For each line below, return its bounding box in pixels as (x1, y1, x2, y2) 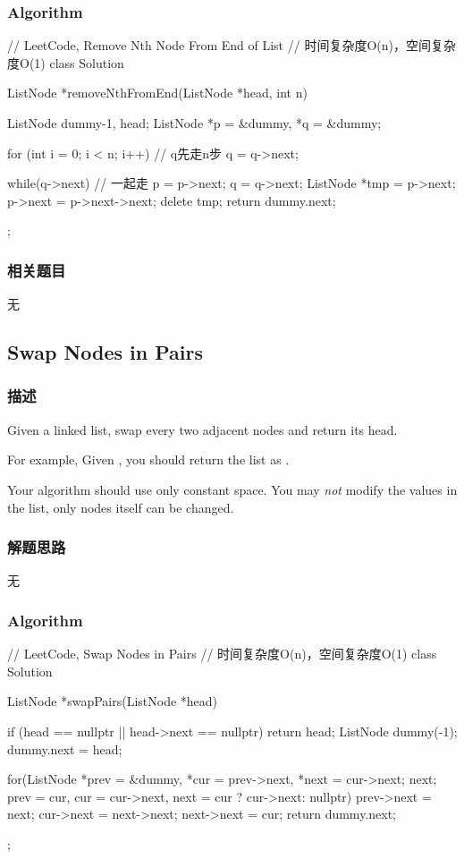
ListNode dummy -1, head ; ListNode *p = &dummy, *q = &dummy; (7, 114, 382, 132)
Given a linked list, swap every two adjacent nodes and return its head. (7, 420, 398, 438)
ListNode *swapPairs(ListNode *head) (7, 692, 218, 710)
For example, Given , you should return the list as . (7, 450, 290, 469)
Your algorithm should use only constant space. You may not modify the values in (7, 480, 458, 498)
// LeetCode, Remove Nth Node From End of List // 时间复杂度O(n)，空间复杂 (7, 36, 456, 55)
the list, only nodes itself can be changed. (7, 498, 234, 516)
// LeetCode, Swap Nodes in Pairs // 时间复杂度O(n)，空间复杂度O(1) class (7, 644, 437, 663)
